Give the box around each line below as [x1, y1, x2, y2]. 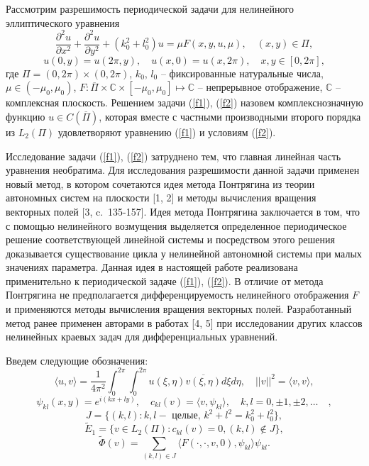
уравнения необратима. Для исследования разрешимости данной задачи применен [6, 162, 360, 177]
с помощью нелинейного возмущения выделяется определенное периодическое [6, 218, 347, 233]
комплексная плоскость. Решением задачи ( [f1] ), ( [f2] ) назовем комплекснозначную [6, 95, 363, 110]
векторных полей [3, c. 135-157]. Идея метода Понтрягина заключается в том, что [6, 204, 360, 218]
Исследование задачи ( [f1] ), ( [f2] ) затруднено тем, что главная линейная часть [6, 148, 341, 163]
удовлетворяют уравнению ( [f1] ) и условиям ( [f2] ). [57, 124, 276, 139]
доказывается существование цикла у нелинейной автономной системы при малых [6, 245, 362, 260]
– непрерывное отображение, [197, 79, 323, 94]
